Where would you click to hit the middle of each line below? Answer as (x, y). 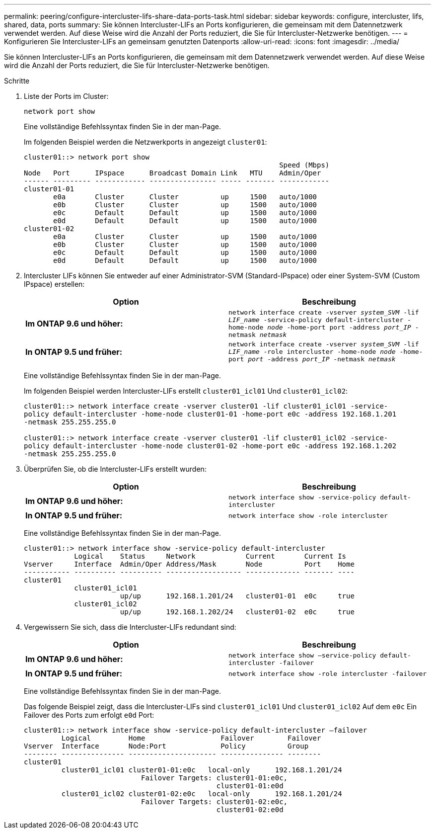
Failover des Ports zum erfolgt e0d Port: (89, 715)
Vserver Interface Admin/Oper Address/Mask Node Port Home (189, 564)
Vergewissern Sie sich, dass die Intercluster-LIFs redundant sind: (130, 627)
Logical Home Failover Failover (191, 738)
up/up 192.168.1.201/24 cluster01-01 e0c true (237, 596)
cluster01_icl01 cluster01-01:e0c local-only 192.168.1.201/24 (202, 770)
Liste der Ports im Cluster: (66, 96)
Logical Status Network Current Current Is (210, 556)
